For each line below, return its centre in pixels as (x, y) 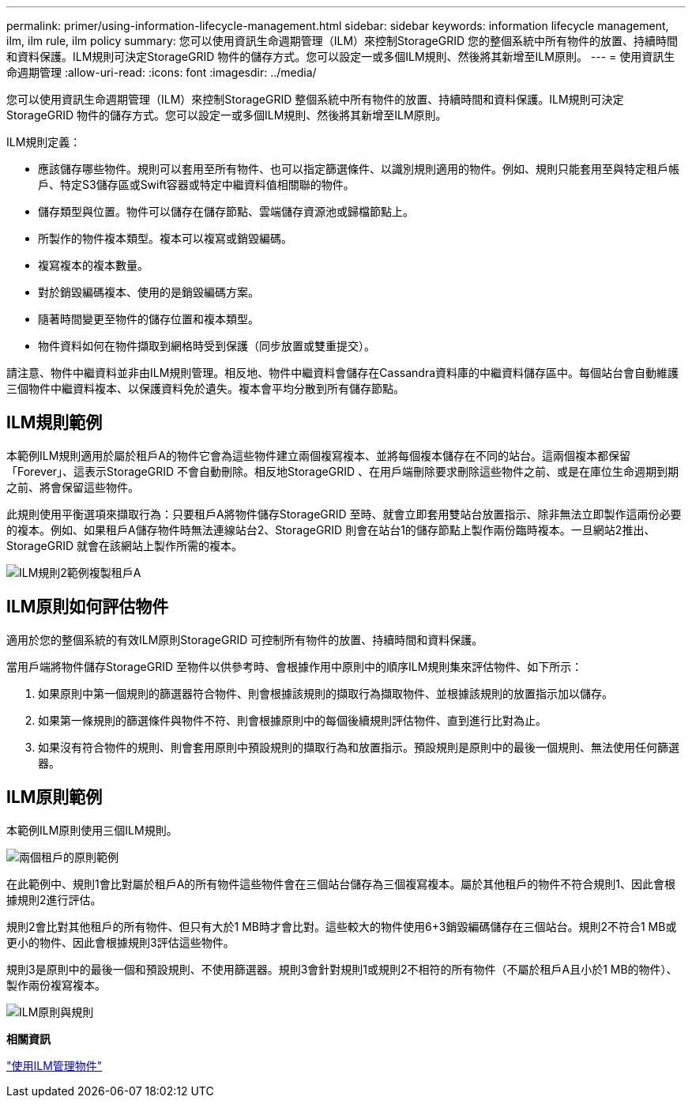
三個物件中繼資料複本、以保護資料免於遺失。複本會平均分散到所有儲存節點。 (205, 388)
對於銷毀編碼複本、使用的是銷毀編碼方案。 (149, 292)
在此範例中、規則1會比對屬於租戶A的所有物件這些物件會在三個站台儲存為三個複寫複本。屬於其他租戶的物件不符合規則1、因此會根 (341, 884)
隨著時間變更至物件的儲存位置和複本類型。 (149, 319)
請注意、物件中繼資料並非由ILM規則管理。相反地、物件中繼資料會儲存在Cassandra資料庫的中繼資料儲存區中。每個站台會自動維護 (343, 373)
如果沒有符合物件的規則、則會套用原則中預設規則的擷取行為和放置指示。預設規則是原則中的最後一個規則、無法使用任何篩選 (359, 747)
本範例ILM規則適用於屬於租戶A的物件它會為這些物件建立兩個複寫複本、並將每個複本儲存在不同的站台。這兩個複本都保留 (318, 455)
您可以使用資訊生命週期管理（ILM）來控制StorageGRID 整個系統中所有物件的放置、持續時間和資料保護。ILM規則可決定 (315, 99)
